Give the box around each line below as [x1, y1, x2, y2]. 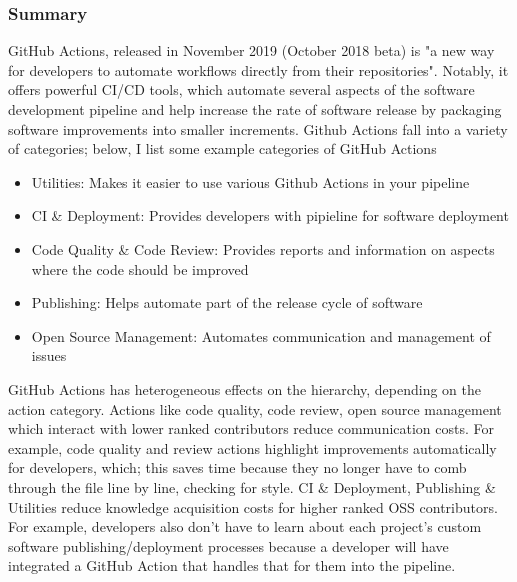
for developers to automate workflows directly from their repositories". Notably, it [8, 59, 509, 80]
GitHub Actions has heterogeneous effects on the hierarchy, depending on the [8, 378, 482, 399]
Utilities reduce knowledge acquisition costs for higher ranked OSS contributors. [8, 496, 498, 517]
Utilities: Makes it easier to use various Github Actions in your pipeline [31, 171, 470, 192]
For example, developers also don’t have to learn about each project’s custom [8, 516, 482, 537]
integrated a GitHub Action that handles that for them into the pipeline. [8, 555, 456, 576]
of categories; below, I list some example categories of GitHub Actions [8, 138, 437, 159]
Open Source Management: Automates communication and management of [31, 325, 491, 346]
